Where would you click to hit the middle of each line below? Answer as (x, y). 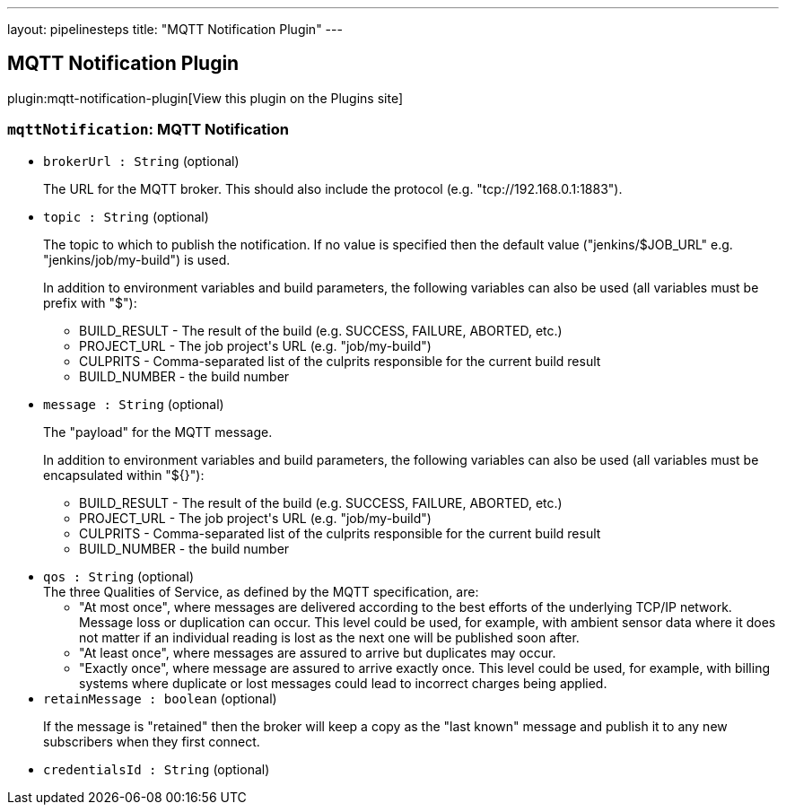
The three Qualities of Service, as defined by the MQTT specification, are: (261, 591)
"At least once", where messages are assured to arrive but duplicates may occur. (318, 652)
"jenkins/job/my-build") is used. (137, 259)
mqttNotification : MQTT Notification (148, 130)
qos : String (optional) (119, 576)
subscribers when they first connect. (152, 741)
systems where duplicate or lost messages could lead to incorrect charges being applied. (343, 683)
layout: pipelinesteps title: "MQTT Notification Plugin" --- (175, 29)
